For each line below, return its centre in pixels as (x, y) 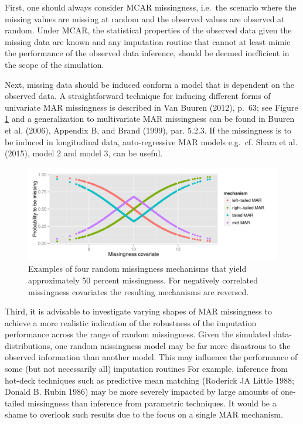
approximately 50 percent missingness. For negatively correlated (143, 280)
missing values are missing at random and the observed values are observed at (145, 18)
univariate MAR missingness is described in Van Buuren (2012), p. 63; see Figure (151, 107)
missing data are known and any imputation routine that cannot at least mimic (148, 41)
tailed (15, 403)
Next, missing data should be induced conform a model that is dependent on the (149, 84)
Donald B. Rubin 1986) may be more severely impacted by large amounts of (142, 391)
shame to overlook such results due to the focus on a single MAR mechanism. (144, 414)
